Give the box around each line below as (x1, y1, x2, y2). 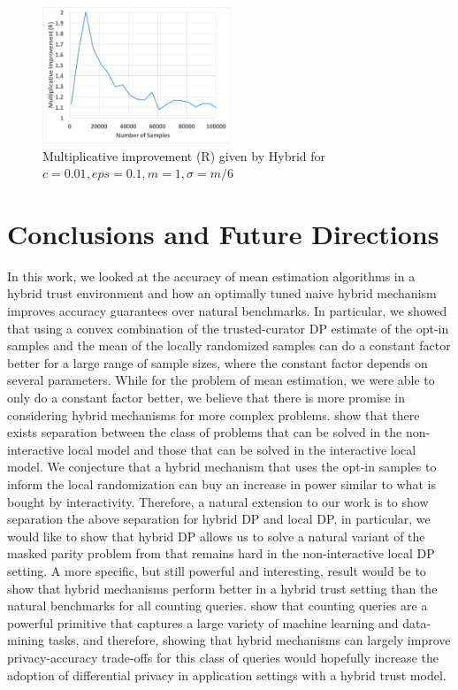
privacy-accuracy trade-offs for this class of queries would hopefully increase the (7, 648, 439, 666)
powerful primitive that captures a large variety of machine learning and (7, 613, 399, 632)
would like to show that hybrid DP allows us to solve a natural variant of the (7, 526, 425, 545)
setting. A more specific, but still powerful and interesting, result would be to (7, 561, 426, 579)
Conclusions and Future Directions (7, 215, 439, 251)
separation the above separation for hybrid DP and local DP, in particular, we (7, 510, 431, 528)
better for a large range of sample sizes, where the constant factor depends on (7, 353, 428, 372)
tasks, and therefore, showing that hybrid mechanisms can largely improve (48, 631, 451, 649)
